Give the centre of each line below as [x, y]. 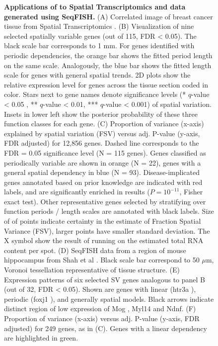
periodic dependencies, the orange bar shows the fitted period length [108, 55]
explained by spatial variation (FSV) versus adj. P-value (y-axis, [102, 133]
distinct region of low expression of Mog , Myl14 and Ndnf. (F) [100, 308]
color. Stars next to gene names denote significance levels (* [95, 94]
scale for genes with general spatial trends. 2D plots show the [97, 75]
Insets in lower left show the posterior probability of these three [101, 114]
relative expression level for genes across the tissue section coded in [106, 84]
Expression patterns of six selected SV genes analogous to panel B [105, 279]
